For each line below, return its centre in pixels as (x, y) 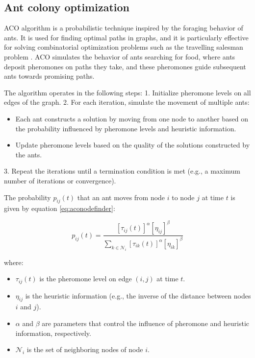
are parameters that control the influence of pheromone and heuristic (145, 323)
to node (183, 197)
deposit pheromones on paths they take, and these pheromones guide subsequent (125, 66)
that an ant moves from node (121, 197)
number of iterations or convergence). (60, 180)
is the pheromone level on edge (86, 279)
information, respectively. (53, 333)
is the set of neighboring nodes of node (85, 349)
